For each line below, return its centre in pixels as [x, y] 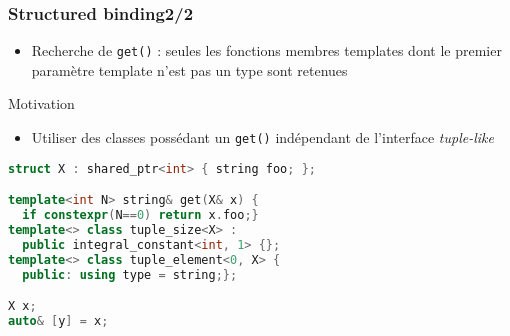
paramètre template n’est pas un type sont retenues [189, 69]
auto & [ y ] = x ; [58, 321]
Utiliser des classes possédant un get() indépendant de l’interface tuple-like [262, 137]
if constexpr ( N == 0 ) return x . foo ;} [140, 215]
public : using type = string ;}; [130, 274]
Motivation [41, 103]
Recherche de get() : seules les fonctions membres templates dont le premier [266, 50]
